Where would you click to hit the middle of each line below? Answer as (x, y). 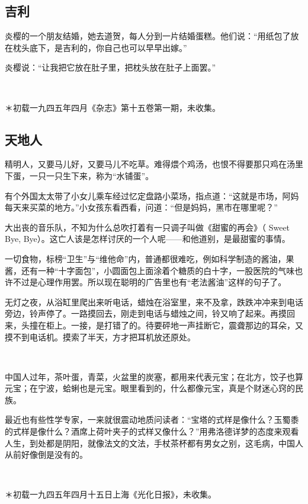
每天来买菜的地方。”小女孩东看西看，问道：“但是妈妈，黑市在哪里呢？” (141, 207)
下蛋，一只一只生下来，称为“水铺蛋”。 (79, 175)
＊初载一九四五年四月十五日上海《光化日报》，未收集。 (110, 494)
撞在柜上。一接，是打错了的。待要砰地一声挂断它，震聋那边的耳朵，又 (166, 325)
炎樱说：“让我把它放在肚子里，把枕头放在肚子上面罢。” (110, 67)
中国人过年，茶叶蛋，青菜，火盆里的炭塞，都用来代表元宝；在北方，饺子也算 (154, 376)
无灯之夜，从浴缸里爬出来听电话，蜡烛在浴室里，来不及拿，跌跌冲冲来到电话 (154, 302)
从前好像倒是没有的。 (46, 454)
